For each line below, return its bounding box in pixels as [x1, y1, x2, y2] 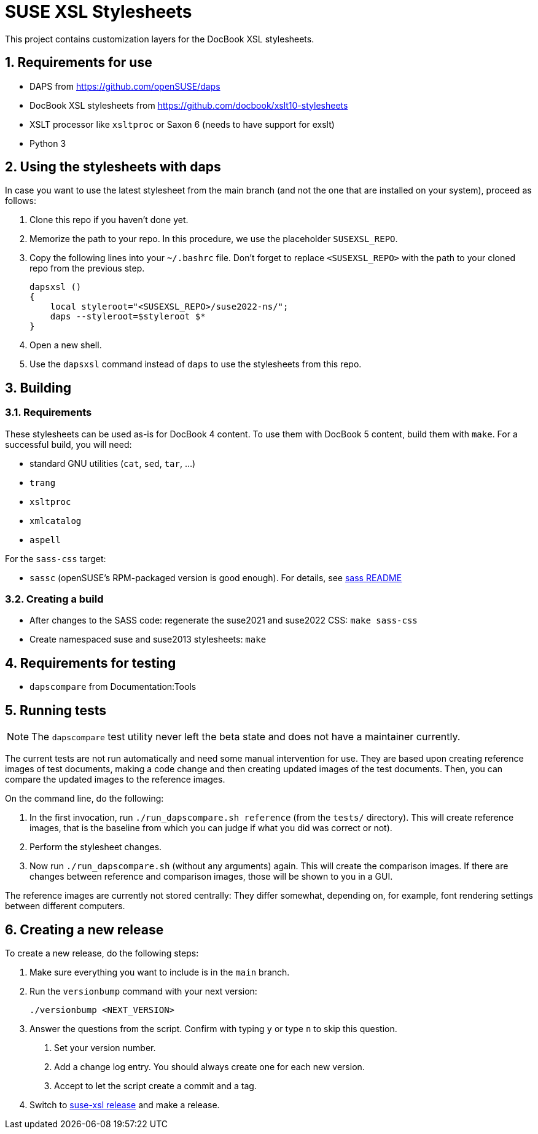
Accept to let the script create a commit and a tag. [54, 1080, 257, 1091]
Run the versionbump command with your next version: [29, 985, 257, 996]
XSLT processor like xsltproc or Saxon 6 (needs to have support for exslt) [29, 119, 335, 130]
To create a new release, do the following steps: [5, 947, 199, 958]
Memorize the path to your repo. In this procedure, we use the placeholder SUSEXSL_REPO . [29, 233, 398, 244]
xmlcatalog [29, 515, 82, 526]
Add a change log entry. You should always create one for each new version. [54, 1061, 365, 1072]
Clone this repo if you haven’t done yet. [29, 214, 189, 225]
